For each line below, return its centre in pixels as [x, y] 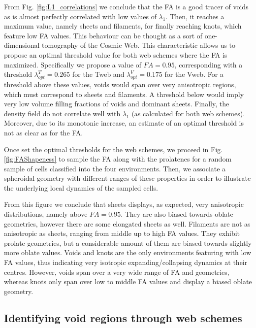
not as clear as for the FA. [44, 132]
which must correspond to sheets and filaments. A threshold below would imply [124, 94]
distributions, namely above [46, 214]
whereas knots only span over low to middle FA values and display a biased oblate [128, 281]
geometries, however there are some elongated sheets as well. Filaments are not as [127, 223]
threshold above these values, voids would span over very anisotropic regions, [120, 84]
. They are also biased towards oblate [177, 214]
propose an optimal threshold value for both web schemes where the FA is [116, 54]
